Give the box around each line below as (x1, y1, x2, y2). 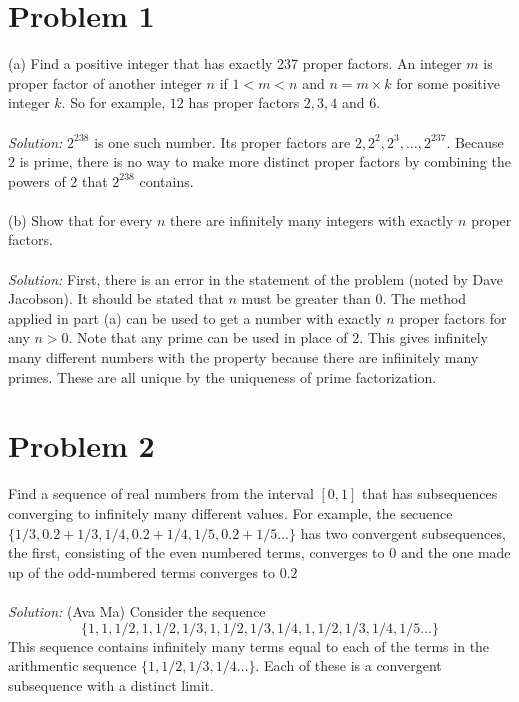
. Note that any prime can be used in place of (68, 327, 348, 348)
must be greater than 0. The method (241, 288, 467, 309)
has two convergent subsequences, (300, 522, 506, 543)
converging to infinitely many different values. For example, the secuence (8, 502, 453, 523)
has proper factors (188, 92, 300, 113)
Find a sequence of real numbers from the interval (8, 483, 314, 504)
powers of (8, 170, 66, 191)
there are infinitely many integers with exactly (170, 209, 454, 230)
